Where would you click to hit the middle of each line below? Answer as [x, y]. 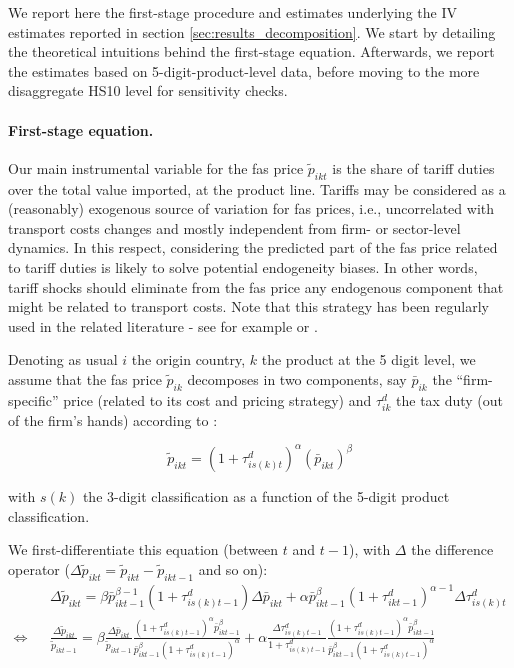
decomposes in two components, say [297, 378]
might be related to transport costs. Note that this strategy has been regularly [248, 306]
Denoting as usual [63, 359]
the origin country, [188, 359]
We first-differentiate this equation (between [143, 549]
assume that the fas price [85, 378]
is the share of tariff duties [413, 167]
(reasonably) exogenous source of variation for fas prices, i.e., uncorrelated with [251, 208]
